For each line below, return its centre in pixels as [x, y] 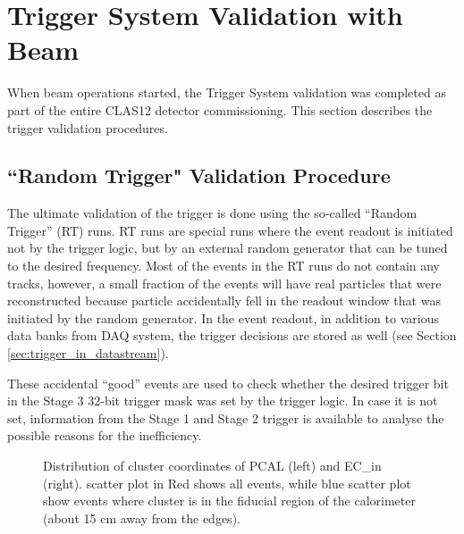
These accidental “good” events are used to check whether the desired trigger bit [228, 383]
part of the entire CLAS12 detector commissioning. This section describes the [220, 109]
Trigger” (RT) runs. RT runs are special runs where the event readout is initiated [230, 230]
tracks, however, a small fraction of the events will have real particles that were [224, 283]
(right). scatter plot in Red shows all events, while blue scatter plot [227, 483]
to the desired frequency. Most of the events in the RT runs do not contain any [224, 266]
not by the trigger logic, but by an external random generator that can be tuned [228, 248]
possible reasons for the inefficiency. [105, 435]
